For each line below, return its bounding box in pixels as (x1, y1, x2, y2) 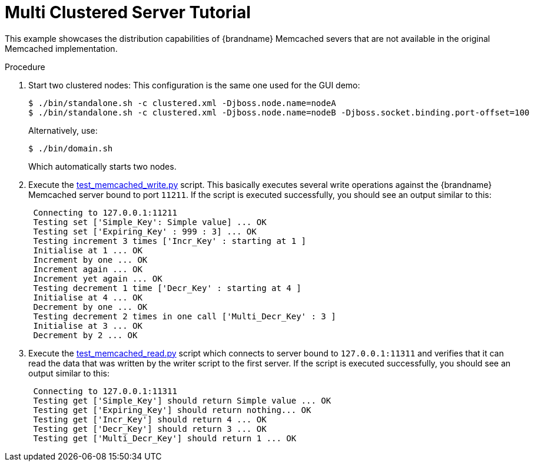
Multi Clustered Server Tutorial (5, 2, 251, 22)
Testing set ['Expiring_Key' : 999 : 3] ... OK (33, 226, 257, 236)
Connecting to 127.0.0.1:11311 (33, 386, 177, 396)
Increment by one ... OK (33, 255, 148, 265)
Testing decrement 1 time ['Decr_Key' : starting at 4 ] (33, 283, 301, 293)
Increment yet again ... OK (33, 273, 162, 283)
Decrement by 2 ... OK (33, 330, 138, 340)
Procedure (5, 61, 45, 72)
